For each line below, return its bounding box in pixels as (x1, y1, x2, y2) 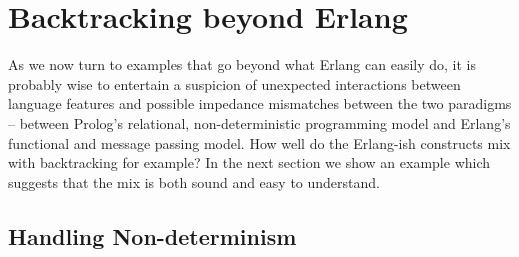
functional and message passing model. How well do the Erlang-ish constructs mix (8, 132, 511, 153)
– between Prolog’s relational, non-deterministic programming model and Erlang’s (8, 112, 511, 133)
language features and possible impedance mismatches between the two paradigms (8, 93, 512, 114)
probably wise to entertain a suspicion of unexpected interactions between (8, 73, 461, 94)
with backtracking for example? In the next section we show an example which (8, 152, 491, 173)
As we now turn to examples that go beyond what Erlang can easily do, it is (8, 54, 477, 75)
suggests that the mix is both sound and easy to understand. (8, 171, 380, 192)
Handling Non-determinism (8, 220, 297, 251)
